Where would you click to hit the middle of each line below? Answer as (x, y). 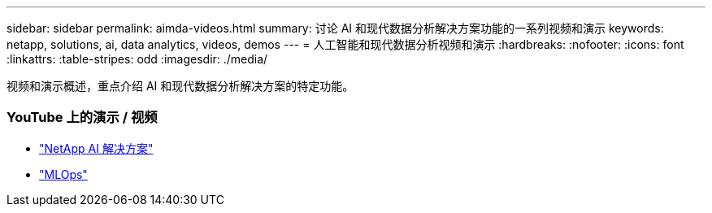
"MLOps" (63, 174)
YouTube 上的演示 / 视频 (82, 117)
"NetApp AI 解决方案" (96, 148)
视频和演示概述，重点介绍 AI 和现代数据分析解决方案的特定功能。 (180, 86)
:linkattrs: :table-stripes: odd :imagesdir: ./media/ (137, 59)
